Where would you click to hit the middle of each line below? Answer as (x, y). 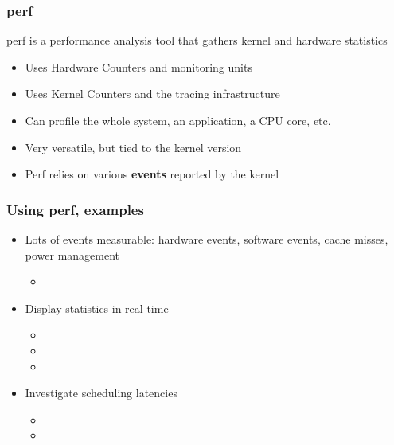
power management (72, 254)
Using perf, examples (75, 209)
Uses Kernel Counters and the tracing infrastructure (152, 94)
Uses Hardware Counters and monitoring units (138, 66)
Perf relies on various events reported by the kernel (152, 174)
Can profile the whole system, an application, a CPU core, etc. (178, 120)
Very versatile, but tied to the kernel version (133, 147)
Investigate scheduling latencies (101, 393)
